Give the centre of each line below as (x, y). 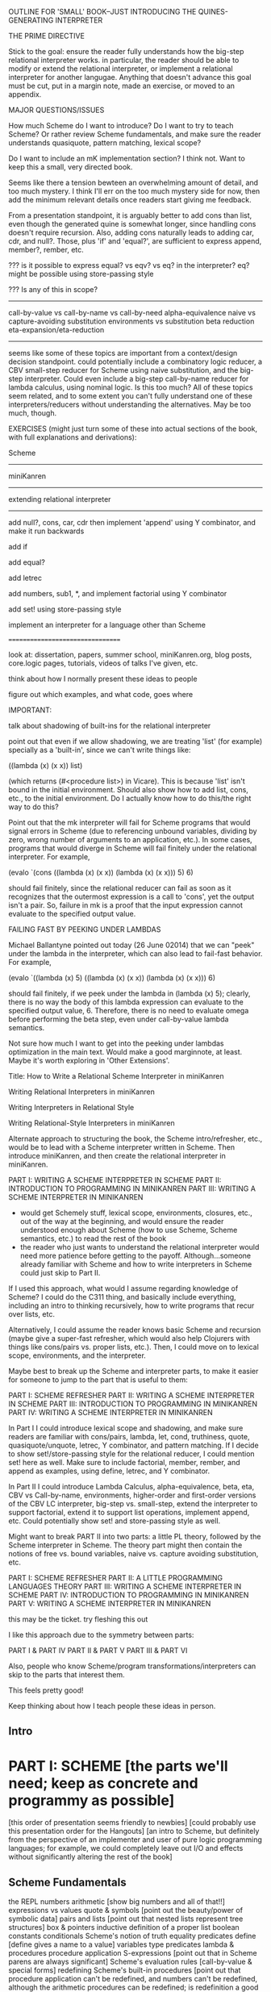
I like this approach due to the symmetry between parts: (101, 1635)
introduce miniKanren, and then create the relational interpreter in (117, 1156)
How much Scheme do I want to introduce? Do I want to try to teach (121, 125)
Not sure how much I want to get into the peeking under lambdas (116, 1043)
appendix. (25, 94)
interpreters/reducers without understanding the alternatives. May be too (130, 404)
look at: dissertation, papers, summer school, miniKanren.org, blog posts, (130, 654)
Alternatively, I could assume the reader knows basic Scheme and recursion (135, 1330)
